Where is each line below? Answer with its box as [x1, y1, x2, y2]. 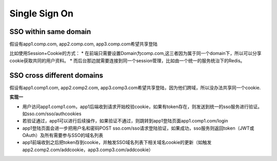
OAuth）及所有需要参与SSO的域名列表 [22, 132, 104, 138]
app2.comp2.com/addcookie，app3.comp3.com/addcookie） [22, 147, 153, 153]
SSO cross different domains [9, 71, 104, 80]
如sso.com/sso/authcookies [22, 111, 82, 117]
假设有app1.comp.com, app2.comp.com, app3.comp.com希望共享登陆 [9, 41, 157, 47]
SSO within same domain [9, 27, 91, 36]
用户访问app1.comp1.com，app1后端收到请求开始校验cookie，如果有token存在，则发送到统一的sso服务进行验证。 [22, 103, 263, 110]
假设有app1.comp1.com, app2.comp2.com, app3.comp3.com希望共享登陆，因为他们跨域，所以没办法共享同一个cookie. [9, 84, 261, 91]
